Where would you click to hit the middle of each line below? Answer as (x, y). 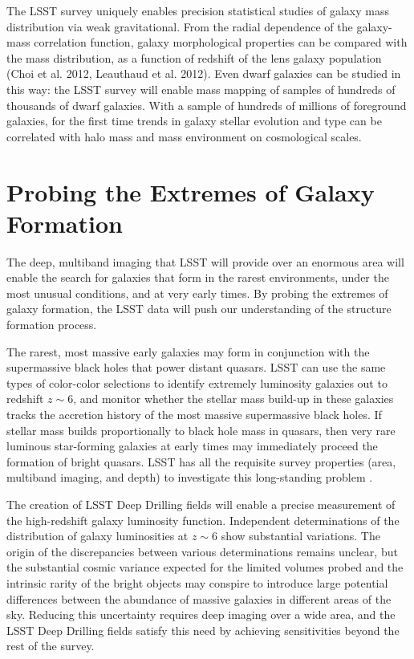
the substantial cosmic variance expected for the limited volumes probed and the (205, 567)
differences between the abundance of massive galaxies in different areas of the (199, 598)
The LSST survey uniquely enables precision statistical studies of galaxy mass (198, 10)
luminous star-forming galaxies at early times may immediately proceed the (192, 446)
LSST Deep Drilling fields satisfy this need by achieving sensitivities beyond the (203, 630)
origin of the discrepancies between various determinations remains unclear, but (202, 551)
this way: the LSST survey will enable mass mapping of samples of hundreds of (201, 89)
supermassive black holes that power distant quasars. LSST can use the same (196, 367)
